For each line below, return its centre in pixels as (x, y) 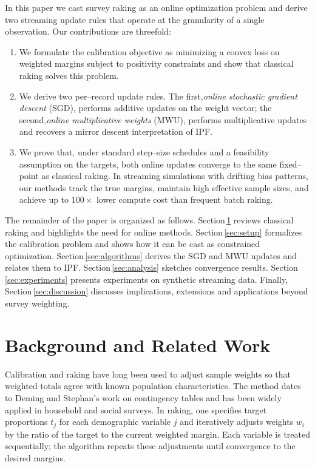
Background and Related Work (138, 344)
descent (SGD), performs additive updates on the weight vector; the (145, 108)
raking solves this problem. (69, 75)
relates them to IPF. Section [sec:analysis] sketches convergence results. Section (151, 267)
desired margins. (35, 457)
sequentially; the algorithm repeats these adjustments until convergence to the (150, 446)
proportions (26, 422)
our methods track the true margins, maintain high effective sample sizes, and (164, 187)
